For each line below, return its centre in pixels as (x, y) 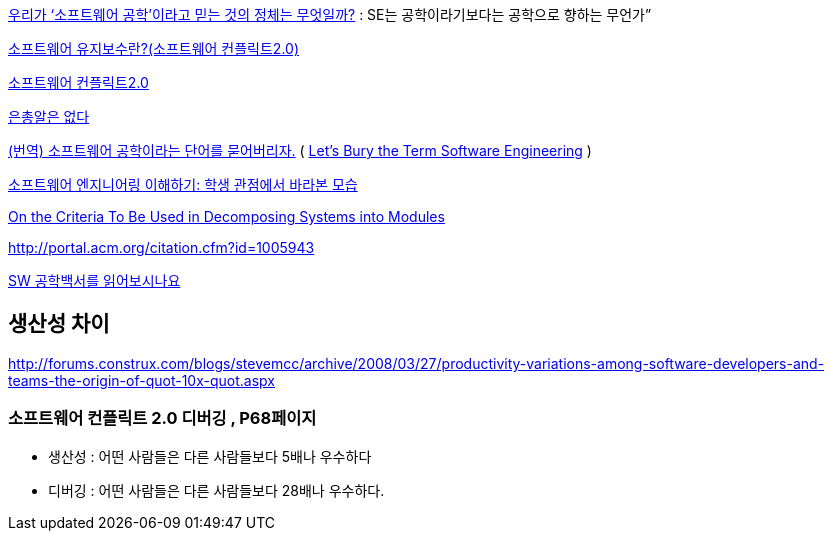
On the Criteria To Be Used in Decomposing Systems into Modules (226, 216)
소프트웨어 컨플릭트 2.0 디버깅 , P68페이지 (162, 418)
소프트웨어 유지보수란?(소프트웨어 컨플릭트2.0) (154, 48)
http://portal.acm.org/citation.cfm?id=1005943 (161, 247)
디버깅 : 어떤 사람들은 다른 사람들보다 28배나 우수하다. (216, 490)
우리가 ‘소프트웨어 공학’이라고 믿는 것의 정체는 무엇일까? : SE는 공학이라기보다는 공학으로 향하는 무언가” (330, 14)
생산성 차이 (59, 324)
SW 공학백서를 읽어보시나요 (94, 280)
